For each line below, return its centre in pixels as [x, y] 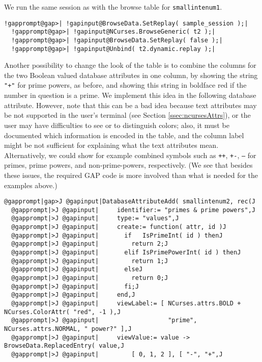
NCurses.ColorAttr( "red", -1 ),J [63, 312]
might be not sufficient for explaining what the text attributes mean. [111, 145]
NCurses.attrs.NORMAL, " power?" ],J [68, 329]
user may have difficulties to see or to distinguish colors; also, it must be [117, 125]
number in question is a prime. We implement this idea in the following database [130, 95]
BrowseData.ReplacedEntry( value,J [64, 346]
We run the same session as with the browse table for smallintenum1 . [113, 7]
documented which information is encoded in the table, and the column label [124, 135]
